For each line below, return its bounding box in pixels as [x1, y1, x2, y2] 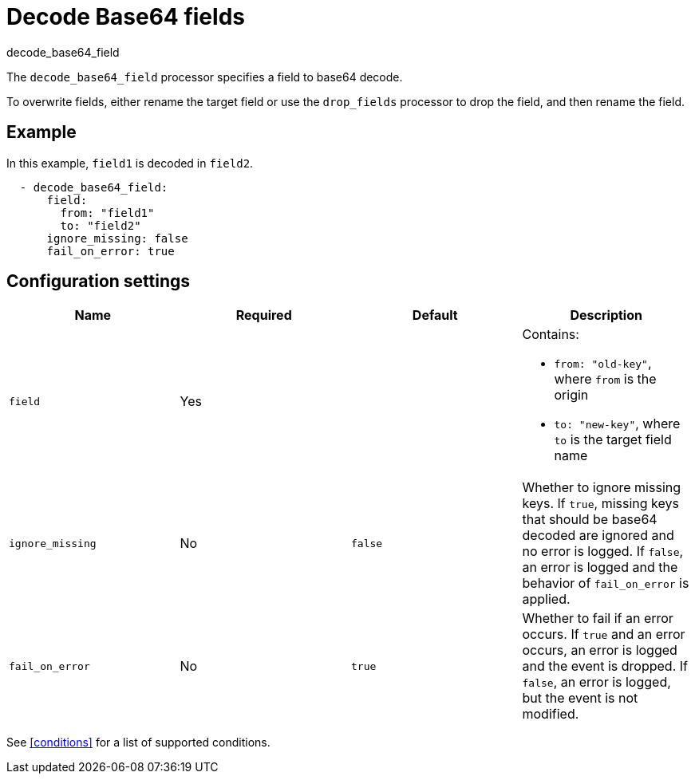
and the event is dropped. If [522, 658, 688, 675]
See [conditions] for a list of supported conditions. [6, 735, 270, 750]
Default [412, 307, 458, 324]
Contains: [522, 326, 579, 343]
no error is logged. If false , [522, 543, 684, 560]
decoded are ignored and [522, 527, 674, 544]
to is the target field [554, 431, 672, 448]
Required [235, 307, 292, 324]
